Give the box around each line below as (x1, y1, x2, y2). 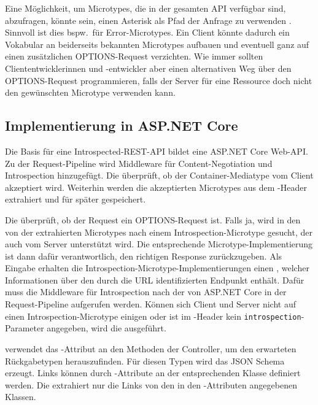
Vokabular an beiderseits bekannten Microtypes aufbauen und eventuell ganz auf (5, 37, 309, 50)
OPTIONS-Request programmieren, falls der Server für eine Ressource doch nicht (5, 74, 312, 87)
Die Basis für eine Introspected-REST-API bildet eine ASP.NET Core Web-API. (5, 144, 308, 157)
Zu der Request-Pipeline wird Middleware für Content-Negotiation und (5, 156, 273, 169)
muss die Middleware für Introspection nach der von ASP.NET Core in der (5, 285, 287, 298)
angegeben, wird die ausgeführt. (47, 322, 166, 334)
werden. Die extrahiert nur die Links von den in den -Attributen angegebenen (5, 378, 297, 391)
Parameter (5, 322, 44, 334)
